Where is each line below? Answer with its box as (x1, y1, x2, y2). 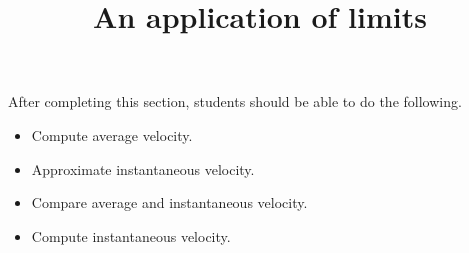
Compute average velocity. (31, 124, 193, 145)
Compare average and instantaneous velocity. (31, 192, 308, 213)
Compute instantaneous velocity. (31, 225, 231, 246)
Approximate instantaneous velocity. (31, 158, 255, 179)
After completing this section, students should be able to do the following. (8, 91, 462, 112)
